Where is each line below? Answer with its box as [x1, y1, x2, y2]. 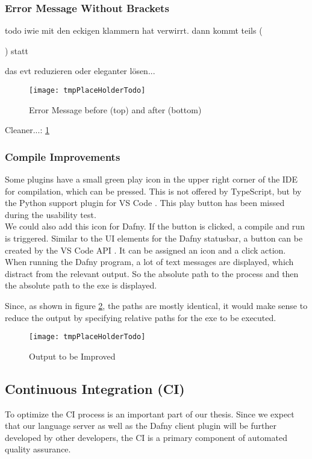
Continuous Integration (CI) [5, 379, 185, 398]
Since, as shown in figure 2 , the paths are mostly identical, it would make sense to [5, 299, 308, 311]
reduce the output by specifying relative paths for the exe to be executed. [5, 311, 276, 323]
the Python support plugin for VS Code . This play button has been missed [5, 196, 285, 209]
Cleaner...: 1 [5, 123, 49, 136]
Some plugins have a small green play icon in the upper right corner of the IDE [5, 173, 298, 186]
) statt [5, 44, 28, 57]
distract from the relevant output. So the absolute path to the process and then [5, 267, 299, 279]
